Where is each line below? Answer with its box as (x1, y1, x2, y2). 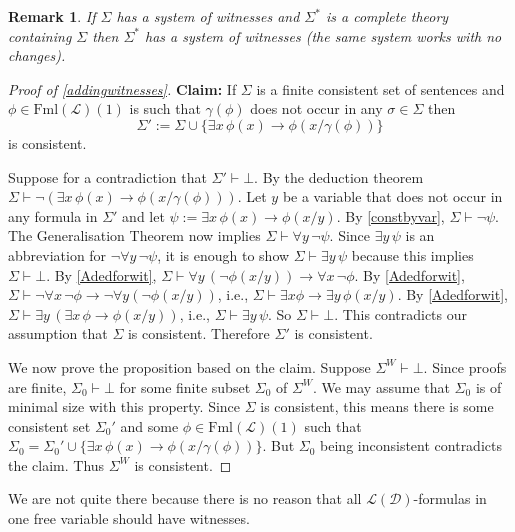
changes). (8, 45, 66, 66)
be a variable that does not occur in (282, 186, 503, 207)
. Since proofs (423, 356, 507, 377)
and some (120, 415, 179, 436)
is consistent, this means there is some (260, 396, 494, 417)
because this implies (351, 244, 474, 265)
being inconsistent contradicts (320, 435, 502, 456)
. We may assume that (312, 376, 450, 397)
